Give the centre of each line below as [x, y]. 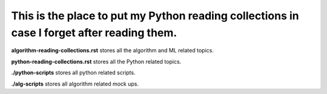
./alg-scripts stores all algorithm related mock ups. [75, 84]
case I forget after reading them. [94, 33]
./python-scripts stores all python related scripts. [73, 73]
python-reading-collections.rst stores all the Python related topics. [96, 61]
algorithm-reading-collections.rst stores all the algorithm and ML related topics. [113, 51]
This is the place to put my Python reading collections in [155, 16]
